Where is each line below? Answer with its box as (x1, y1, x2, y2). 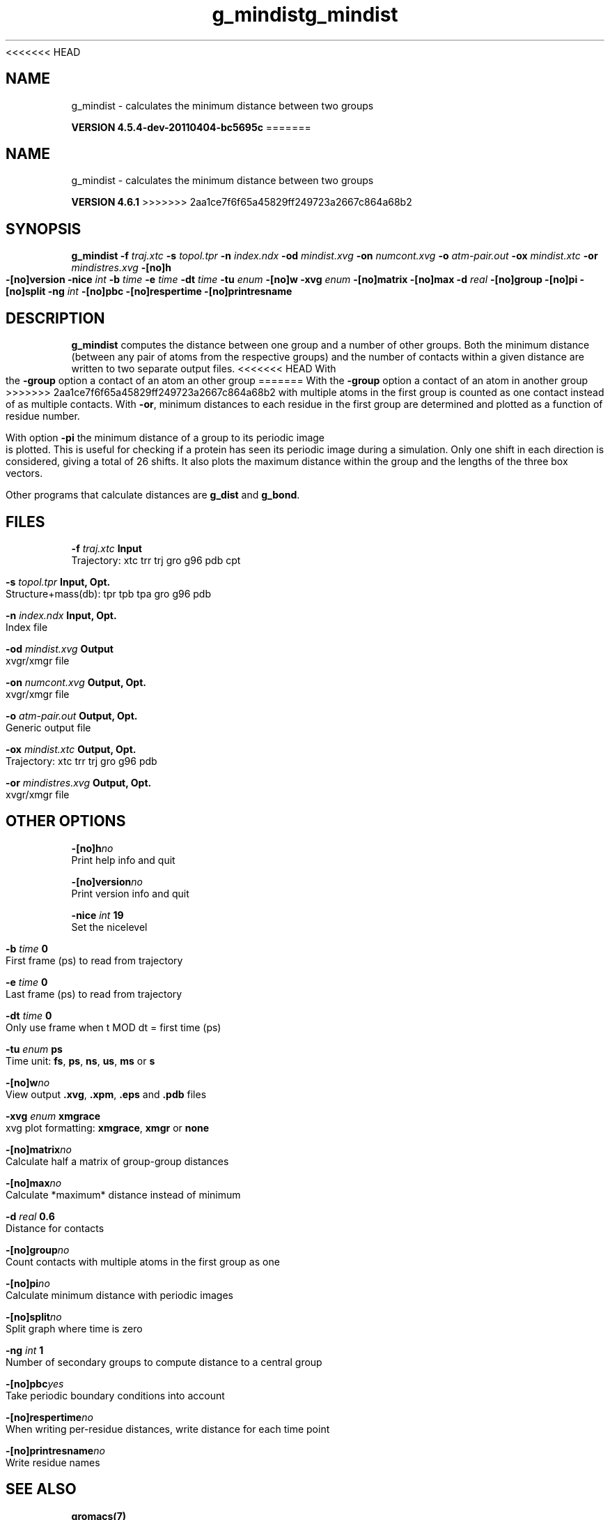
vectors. (6, 467, 43, 480)
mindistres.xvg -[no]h (71, 261, 171, 274)
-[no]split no (6, 1310, 62, 1323)
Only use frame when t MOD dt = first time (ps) (6, 1021, 221, 1033)
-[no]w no (6, 1076, 50, 1088)
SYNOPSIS (6, 220, 81, 238)
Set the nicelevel (71, 920, 148, 933)
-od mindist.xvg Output (6, 642, 114, 655)
